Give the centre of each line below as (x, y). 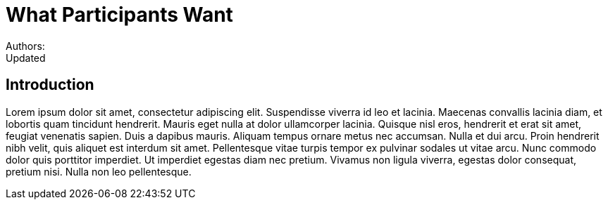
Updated (26, 58)
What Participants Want (119, 15)
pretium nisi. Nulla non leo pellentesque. (99, 171)
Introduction (50, 85)
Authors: (25, 46)
